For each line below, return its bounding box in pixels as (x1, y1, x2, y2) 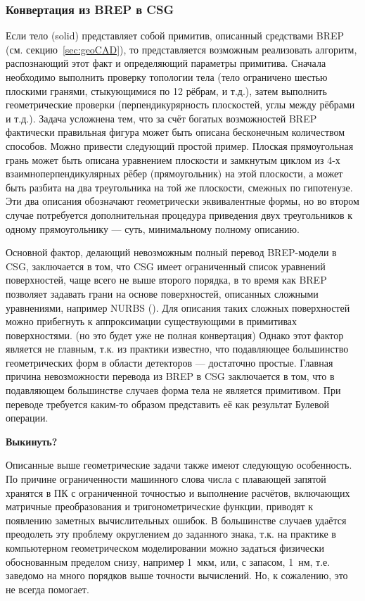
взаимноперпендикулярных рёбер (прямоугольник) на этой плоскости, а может (6, 166, 343, 181)
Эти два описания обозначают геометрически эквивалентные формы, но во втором (6, 194, 359, 208)
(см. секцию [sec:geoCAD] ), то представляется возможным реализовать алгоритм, (6, 42, 357, 56)
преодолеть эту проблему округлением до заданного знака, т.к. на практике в (6, 526, 336, 541)
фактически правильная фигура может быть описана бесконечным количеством (6, 125, 345, 139)
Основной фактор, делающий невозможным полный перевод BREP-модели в (6, 245, 337, 260)
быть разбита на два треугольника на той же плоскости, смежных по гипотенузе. (6, 179, 353, 194)
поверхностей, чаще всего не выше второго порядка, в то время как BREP (6, 272, 327, 287)
